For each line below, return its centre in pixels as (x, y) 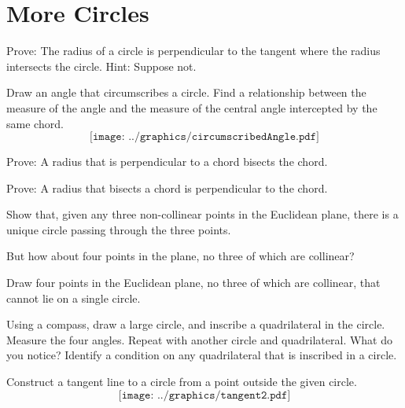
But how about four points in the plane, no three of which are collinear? (180, 256)
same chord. (35, 123)
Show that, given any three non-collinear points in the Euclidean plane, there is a (202, 214)
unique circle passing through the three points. (119, 229)
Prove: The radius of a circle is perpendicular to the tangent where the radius (193, 51)
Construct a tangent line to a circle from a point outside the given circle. (182, 382)
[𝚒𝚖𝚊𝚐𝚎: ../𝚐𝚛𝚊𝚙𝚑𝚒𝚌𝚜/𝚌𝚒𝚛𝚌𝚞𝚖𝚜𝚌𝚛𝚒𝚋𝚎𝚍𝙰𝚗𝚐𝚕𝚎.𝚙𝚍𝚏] (204, 137)
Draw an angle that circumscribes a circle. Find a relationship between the (186, 92)
